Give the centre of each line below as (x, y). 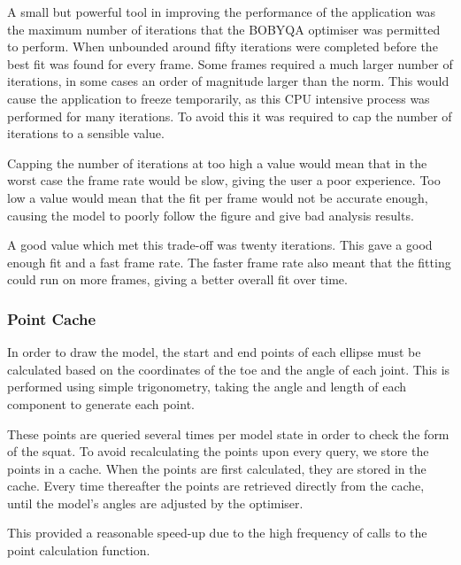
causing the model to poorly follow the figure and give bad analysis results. (211, 215)
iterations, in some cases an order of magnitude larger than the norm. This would (228, 81)
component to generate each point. (101, 403)
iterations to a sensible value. (86, 133)
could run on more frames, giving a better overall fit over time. (177, 279)
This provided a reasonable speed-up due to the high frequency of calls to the (217, 533)
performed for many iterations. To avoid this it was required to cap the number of (230, 116)
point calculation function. (79, 550)
